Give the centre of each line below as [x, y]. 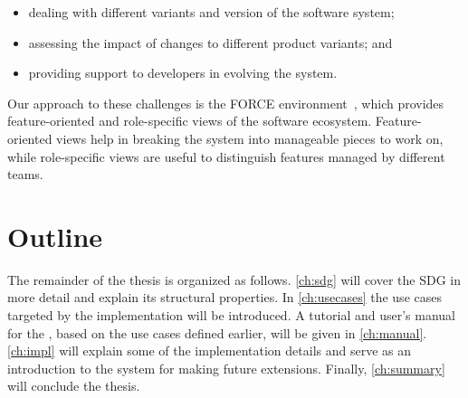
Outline [55, 236]
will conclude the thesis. [74, 386]
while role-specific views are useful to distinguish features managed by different [226, 156]
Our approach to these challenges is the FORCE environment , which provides [226, 103]
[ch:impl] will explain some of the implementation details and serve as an [209, 351]
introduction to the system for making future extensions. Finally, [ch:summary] [226, 368]
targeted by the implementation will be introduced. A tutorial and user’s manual [232, 315]
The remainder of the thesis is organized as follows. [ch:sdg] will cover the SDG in [234, 279]
